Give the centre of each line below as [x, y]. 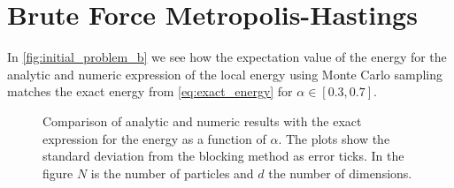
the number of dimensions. [340, 173]
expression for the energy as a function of [154, 138]
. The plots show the [334, 138]
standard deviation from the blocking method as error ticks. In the [223, 156]
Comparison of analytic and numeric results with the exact [202, 120]
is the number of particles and [172, 173]
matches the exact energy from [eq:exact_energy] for [150, 91]
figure [58, 173]
